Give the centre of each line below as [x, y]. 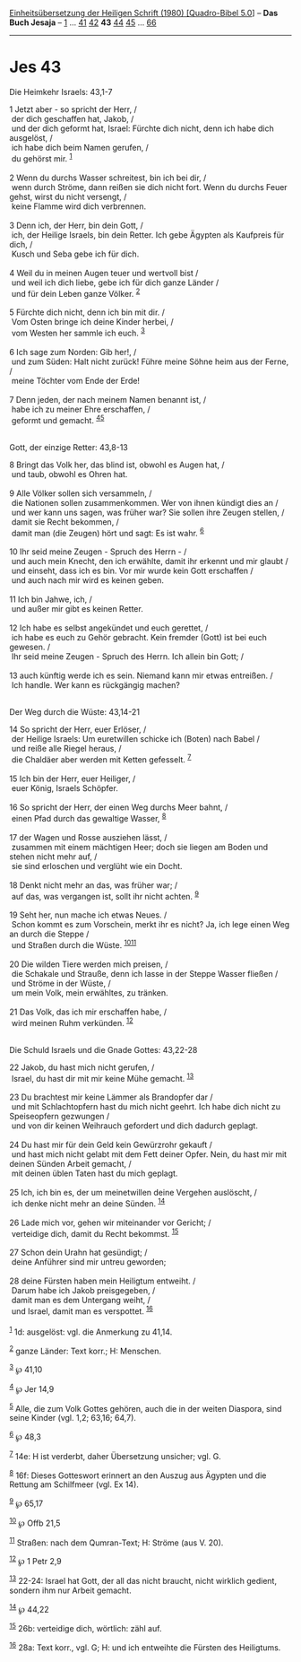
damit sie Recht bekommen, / [65, 522]
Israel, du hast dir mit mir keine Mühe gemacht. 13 [103, 1077]
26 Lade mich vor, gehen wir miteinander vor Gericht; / [110, 1223]
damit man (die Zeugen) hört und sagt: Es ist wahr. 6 [107, 532]
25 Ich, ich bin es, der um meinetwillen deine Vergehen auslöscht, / [133, 1193]
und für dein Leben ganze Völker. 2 [76, 292]
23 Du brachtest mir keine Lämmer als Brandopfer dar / [111, 1097]
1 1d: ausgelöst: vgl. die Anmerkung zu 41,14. [91, 1331]
